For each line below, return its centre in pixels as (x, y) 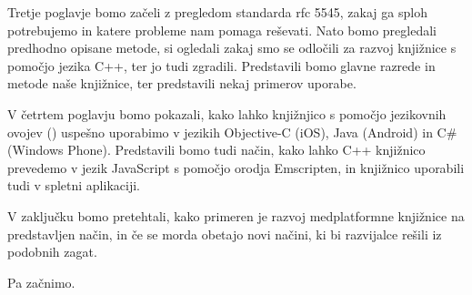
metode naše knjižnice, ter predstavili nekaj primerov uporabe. (182, 83)
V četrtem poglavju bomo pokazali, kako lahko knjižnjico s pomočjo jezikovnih (227, 113)
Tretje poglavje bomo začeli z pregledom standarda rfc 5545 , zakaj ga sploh (217, 12)
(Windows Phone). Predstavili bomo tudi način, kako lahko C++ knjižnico (216, 150)
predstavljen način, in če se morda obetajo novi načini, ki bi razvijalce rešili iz (225, 234)
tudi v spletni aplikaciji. (74, 185)
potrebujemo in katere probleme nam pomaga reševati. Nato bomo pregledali (222, 30)
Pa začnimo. (41, 282)
